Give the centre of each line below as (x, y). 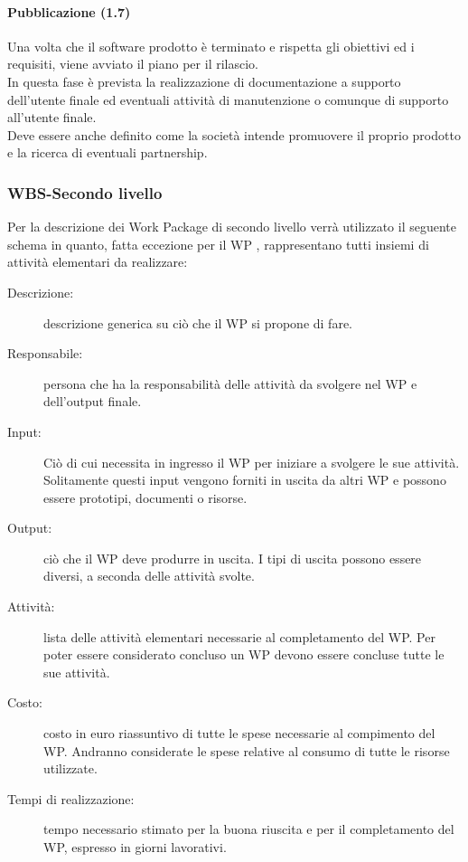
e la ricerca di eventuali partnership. (108, 152)
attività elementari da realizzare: (98, 262)
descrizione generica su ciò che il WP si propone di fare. (198, 322)
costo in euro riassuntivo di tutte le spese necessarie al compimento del (239, 733)
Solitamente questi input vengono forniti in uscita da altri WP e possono (245, 480)
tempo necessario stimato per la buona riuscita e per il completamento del (249, 829)
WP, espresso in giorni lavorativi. (135, 847)
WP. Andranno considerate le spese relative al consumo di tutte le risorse (247, 750)
